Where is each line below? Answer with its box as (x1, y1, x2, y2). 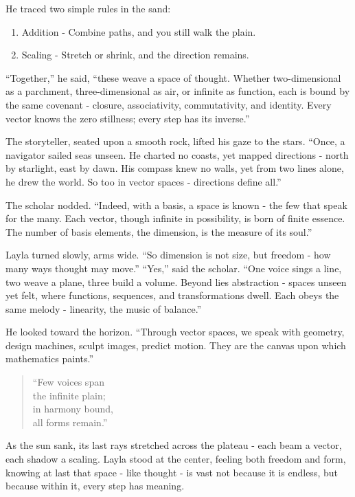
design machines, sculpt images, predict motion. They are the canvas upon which (5, 338, 346, 352)
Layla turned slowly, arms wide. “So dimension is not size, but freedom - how (5, 247, 331, 262)
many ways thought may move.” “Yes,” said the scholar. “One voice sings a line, (5, 261, 342, 275)
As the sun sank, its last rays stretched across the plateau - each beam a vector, (5, 438, 342, 452)
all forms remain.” (32, 415, 108, 429)
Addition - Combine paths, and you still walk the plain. (21, 24, 256, 38)
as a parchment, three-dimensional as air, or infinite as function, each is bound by (5, 84, 350, 98)
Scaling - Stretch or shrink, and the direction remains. (21, 47, 249, 62)
